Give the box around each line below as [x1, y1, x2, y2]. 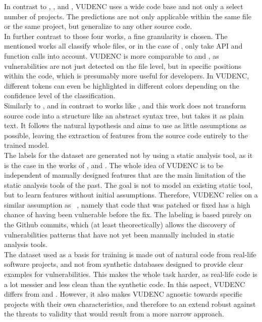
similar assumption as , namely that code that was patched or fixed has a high [4, 199, 250, 210]
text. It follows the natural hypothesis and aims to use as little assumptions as [4, 120, 247, 131]
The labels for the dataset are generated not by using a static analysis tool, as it [4, 149, 253, 160]
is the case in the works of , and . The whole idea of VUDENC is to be [4, 159, 224, 170]
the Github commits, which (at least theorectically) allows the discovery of [4, 219, 235, 230]
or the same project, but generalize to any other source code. [4, 21, 192, 31]
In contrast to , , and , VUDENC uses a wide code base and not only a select [4, 1, 243, 11]
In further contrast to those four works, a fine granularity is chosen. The [4, 30, 228, 41]
